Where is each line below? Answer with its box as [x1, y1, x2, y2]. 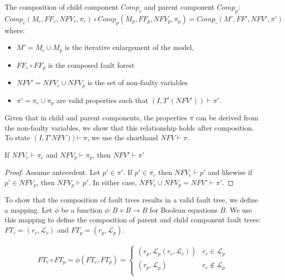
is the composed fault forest [48, 59, 135, 70]
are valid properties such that [56, 94, 149, 105]
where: [5, 24, 25, 35]
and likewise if [208, 167, 252, 177]
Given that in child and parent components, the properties [5, 112, 187, 122]
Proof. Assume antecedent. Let [5, 167, 100, 177]
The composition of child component [5, 2, 119, 12]
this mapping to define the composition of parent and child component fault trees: [5, 214, 261, 225]
